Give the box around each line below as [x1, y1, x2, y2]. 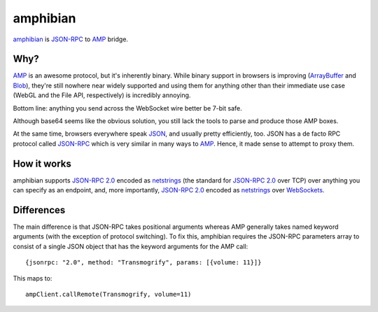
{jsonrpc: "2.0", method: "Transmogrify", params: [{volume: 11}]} [25, 259, 262, 267]
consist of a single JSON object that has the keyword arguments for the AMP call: [13, 242, 248, 250]
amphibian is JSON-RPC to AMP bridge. [13, 35, 129, 43]
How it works [13, 157, 71, 169]
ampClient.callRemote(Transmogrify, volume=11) [25, 290, 192, 298]
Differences [13, 204, 66, 216]
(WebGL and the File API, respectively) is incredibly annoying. [13, 91, 191, 99]
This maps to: [13, 274, 52, 283]
